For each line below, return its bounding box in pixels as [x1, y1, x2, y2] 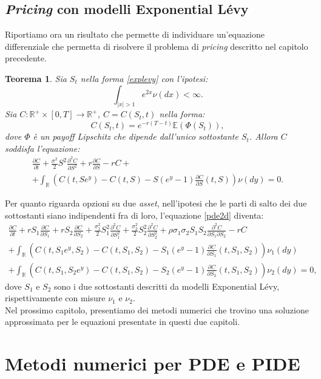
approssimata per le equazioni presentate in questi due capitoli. [5, 315, 240, 328]
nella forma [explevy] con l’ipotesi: [80, 72, 208, 84]
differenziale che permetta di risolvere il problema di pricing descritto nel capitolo [5, 39, 308, 52]
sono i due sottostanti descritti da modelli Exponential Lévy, [54, 279, 280, 292]
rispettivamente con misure [5, 292, 106, 304]
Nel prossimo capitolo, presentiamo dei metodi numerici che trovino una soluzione [5, 303, 309, 316]
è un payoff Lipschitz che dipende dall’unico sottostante [33, 130, 238, 143]
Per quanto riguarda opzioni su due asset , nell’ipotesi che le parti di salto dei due [5, 197, 307, 210]
